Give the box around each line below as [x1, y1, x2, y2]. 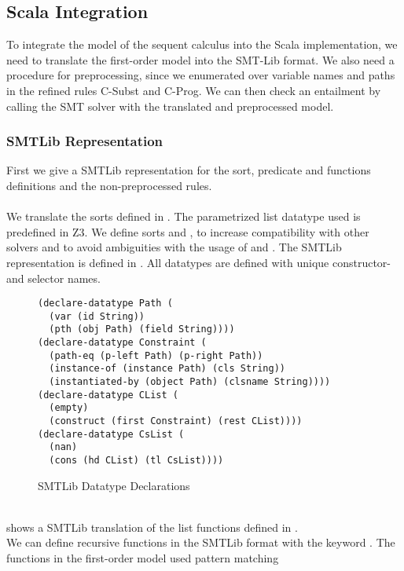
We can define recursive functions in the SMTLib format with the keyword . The [6, 534, 395, 551]
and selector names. [6, 269, 101, 286]
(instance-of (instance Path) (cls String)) [49, 363, 285, 375]
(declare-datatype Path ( [38, 298, 173, 309]
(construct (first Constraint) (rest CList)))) [49, 415, 303, 427]
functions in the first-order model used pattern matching [6, 550, 279, 566]
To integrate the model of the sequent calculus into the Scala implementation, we [6, 36, 398, 53]
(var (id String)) [49, 310, 145, 322]
